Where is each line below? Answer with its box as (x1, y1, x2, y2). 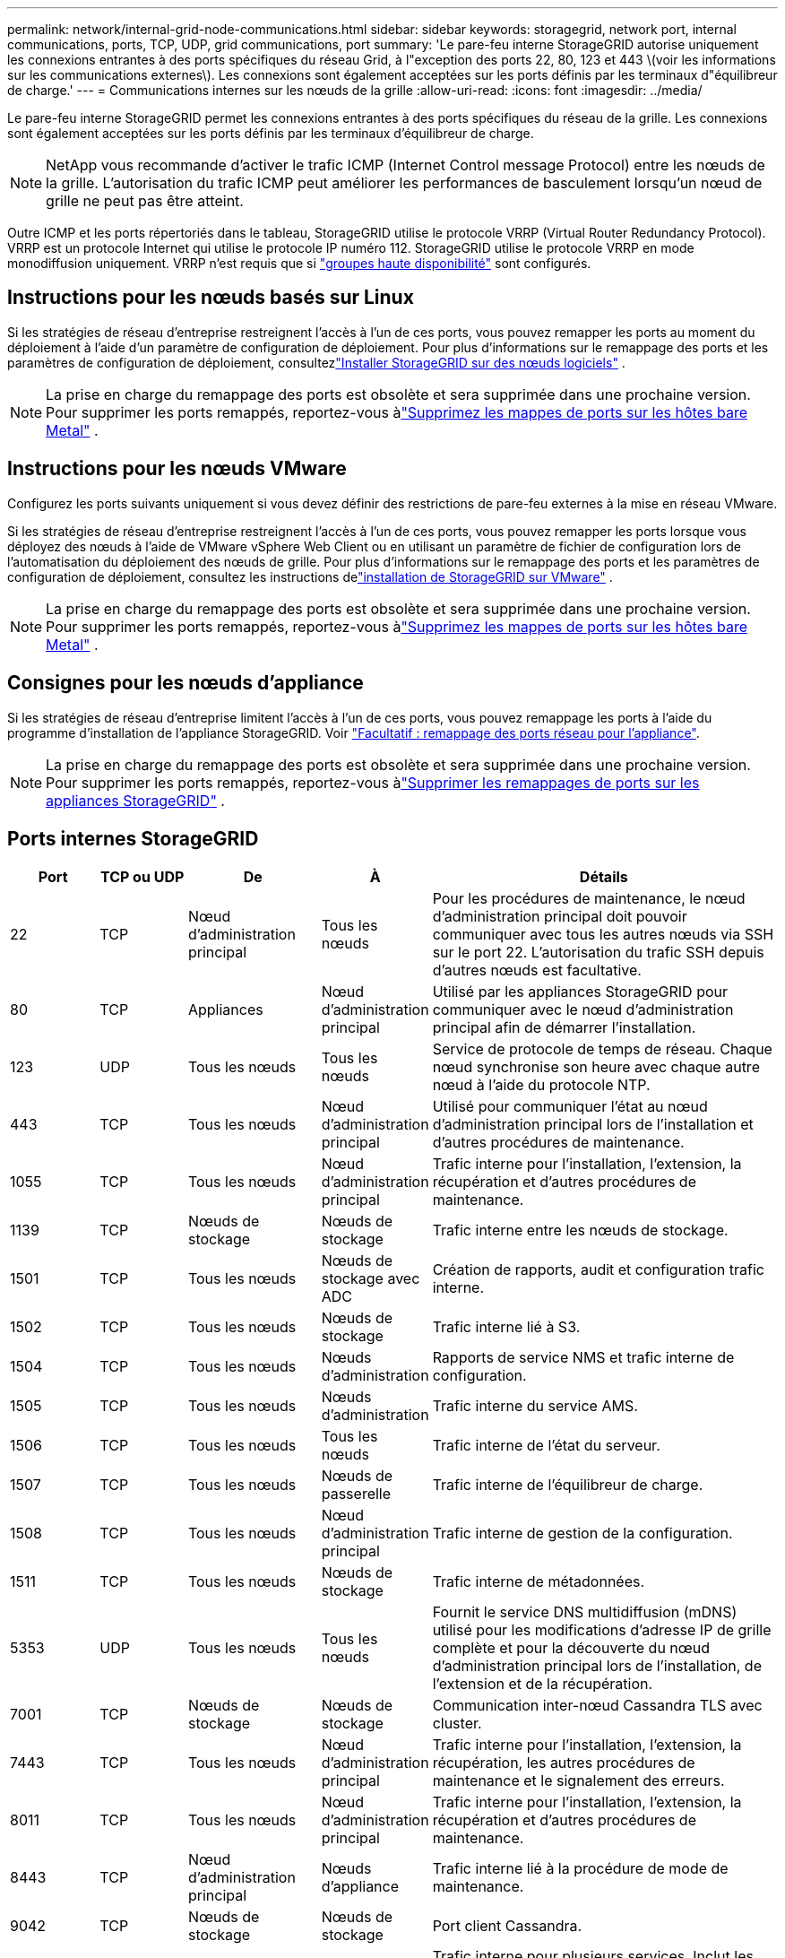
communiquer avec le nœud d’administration (432, 1001, 734, 1019)
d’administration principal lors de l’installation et (432, 1115, 754, 1134)
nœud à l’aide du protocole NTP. (432, 1076, 651, 1095)
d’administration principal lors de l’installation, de (432, 1657, 762, 1676)
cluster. (432, 1714, 482, 1733)
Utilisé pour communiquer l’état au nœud (432, 1097, 708, 1116)
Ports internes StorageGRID (7, 827, 259, 850)
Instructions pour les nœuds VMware (7, 457, 347, 481)
